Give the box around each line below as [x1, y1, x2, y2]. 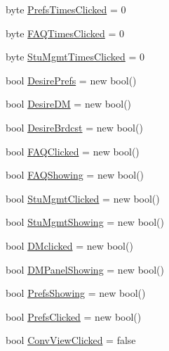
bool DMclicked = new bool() [6, 238, 133, 253]
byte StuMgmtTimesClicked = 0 [6, 49, 145, 64]
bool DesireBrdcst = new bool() [6, 120, 143, 134]
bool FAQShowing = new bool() [6, 167, 144, 182]
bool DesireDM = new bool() [6, 96, 132, 111]
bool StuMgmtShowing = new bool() [6, 215, 164, 229]
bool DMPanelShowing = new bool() [6, 262, 164, 276]
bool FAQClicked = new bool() [6, 143, 140, 158]
